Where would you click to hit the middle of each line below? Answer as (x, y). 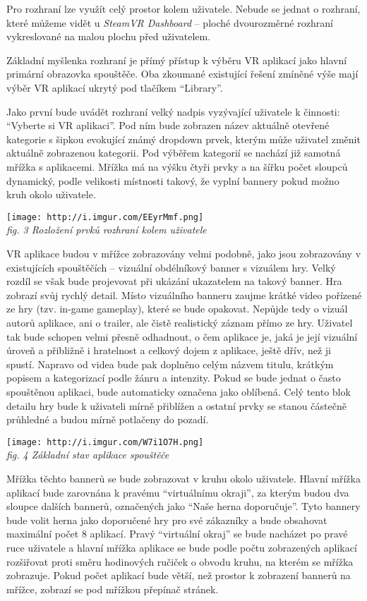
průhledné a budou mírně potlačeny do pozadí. (108, 419)
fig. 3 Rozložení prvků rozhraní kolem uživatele (107, 230)
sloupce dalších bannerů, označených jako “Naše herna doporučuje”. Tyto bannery (183, 506)
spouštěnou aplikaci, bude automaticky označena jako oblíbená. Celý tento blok (179, 391)
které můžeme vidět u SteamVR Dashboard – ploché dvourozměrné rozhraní (170, 22)
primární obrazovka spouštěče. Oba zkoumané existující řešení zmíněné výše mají (182, 74)
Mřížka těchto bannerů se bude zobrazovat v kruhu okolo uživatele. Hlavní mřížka (183, 478)
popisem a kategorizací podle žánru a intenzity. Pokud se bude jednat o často (174, 378)
